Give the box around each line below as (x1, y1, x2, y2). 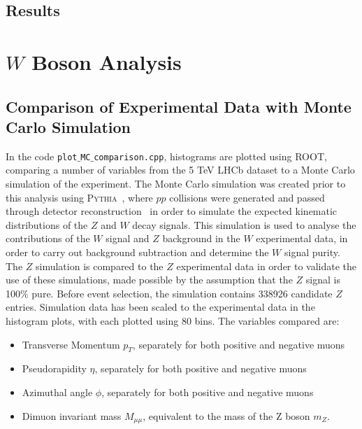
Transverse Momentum (22, 337, 120, 351)
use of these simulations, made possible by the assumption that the (6, 272, 293, 287)
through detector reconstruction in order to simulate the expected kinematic (6, 204, 338, 218)
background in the (162, 231, 240, 246)
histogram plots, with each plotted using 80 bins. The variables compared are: (6, 313, 340, 328)
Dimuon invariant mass (22, 408, 122, 423)
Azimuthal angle (22, 384, 93, 399)
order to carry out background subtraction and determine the (6, 244, 269, 259)
